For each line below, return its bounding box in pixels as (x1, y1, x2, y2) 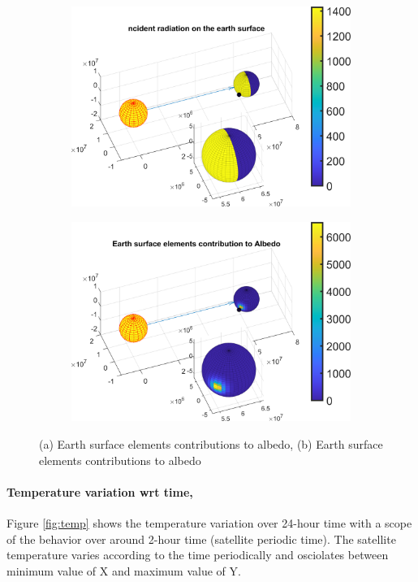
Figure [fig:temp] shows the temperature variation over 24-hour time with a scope (6, 514, 412, 531)
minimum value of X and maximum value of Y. (6, 562, 241, 579)
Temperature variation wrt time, (6, 483, 193, 500)
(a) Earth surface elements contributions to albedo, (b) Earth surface (39, 436, 383, 452)
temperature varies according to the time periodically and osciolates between (6, 546, 389, 563)
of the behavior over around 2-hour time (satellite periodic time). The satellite (6, 530, 396, 547)
